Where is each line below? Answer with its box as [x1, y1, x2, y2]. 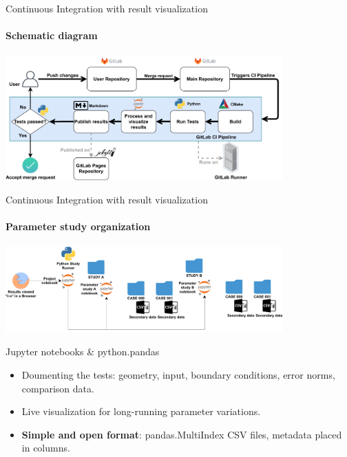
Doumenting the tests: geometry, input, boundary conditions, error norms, [21, 368, 335, 382]
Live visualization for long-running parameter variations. [21, 404, 261, 419]
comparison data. [21, 381, 94, 395]
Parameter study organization [6, 219, 151, 234]
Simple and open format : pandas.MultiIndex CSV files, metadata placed [21, 427, 342, 441]
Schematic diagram [6, 28, 98, 43]
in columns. [21, 441, 70, 455]
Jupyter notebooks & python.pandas [6, 344, 160, 359]
